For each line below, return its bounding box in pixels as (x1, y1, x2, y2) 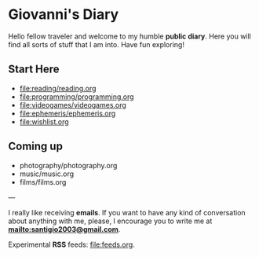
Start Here (8, 63, 60, 76)
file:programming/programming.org (19, 92, 135, 101)
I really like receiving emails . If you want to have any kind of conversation (8, 207, 246, 217)
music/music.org (19, 169, 75, 178)
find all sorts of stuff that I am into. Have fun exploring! (8, 39, 184, 49)
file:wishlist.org (19, 116, 69, 127)
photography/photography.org (19, 160, 118, 170)
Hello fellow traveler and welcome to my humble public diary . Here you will (8, 31, 251, 41)
